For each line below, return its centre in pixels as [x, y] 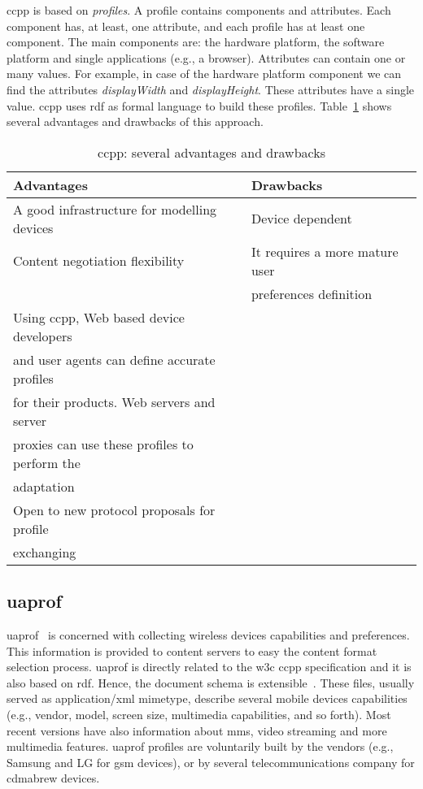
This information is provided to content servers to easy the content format [192, 650]
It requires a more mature [325, 251]
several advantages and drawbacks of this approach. [135, 121]
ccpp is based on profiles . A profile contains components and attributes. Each [199, 10]
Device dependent [301, 219]
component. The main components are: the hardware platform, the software [196, 42]
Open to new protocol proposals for [114, 509]
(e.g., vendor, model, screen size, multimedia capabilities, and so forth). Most [199, 714]
